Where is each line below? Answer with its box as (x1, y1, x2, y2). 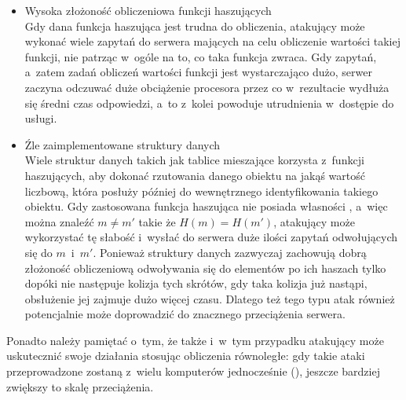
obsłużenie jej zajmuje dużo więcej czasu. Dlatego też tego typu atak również (24, 290, 395, 306)
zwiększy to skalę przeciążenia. (6, 378, 154, 394)
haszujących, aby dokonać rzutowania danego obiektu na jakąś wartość (24, 167, 365, 183)
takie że (138, 213, 176, 229)
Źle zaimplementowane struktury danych (24, 136, 221, 152)
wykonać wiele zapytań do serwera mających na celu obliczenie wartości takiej (24, 33, 401, 50)
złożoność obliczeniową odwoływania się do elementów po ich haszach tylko (24, 259, 386, 276)
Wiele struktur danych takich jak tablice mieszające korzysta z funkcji (24, 152, 364, 168)
